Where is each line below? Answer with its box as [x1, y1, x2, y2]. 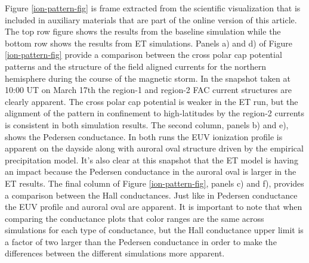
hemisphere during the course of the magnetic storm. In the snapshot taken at [5, 72, 291, 84]
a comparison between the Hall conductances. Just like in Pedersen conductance [5, 188, 298, 201]
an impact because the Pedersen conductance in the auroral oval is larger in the [5, 165, 296, 178]
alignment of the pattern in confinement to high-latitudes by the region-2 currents [5, 107, 304, 119]
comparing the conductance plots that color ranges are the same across [5, 212, 264, 224]
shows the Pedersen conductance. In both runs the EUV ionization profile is [5, 130, 283, 143]
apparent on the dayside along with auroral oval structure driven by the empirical [5, 142, 304, 154]
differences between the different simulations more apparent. [5, 247, 225, 259]
